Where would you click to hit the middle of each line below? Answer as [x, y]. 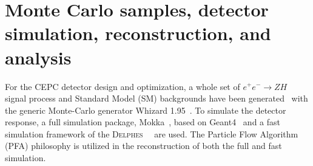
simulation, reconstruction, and [138, 33]
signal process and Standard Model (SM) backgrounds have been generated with [156, 98]
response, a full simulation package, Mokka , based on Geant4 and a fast [143, 122]
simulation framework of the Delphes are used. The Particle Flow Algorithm [152, 133]
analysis [38, 57]
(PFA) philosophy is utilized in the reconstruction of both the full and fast [143, 146]
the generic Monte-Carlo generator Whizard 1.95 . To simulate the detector [146, 110]
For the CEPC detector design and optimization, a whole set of [123, 86]
